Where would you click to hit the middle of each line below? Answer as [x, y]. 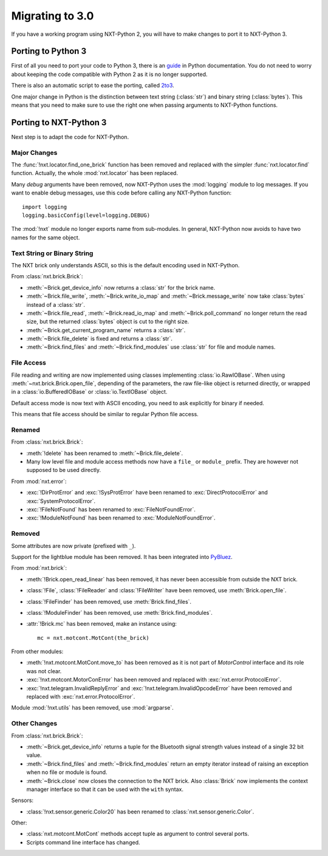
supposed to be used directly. [64, 470]
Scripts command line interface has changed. [83, 842]
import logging [45, 207]
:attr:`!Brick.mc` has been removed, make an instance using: [102, 624]
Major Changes [34, 152]
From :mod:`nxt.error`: [39, 481]
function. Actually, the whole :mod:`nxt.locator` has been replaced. [95, 173]
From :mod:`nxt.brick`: [39, 568]
